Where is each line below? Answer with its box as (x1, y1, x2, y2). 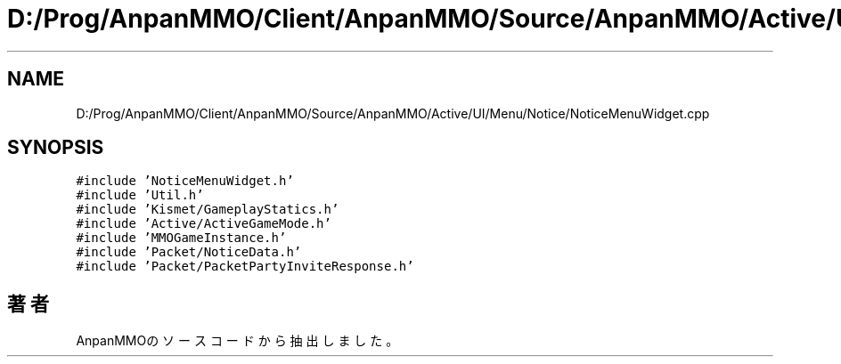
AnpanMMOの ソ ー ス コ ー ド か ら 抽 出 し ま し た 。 (76, 333, 399, 349)
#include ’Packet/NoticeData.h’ (76, 245, 302, 260)
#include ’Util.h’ (76, 188, 204, 203)
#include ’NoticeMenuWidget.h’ (76, 174, 294, 189)
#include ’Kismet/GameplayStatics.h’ (76, 202, 339, 217)
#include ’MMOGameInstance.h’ (76, 231, 287, 246)
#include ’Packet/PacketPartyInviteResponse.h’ (76, 259, 414, 274)
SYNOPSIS (7, 136, 104, 159)
